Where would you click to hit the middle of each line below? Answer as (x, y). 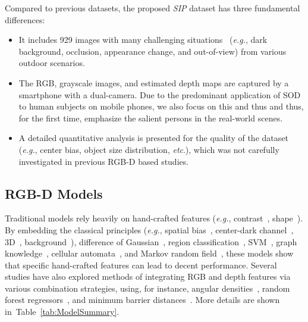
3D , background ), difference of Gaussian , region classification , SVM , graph (151, 241)
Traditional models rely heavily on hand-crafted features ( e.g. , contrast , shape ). (154, 218)
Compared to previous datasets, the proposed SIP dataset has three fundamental (153, 8)
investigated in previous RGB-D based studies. (104, 161)
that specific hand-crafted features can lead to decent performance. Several (141, 265)
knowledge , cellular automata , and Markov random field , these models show (149, 253)
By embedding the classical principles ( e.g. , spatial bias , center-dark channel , (149, 229)
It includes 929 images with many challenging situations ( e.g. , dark (143, 40)
